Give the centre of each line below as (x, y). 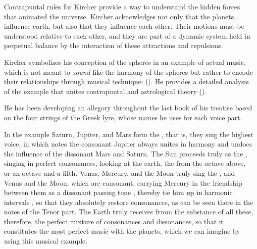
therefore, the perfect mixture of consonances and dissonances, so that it (114, 221)
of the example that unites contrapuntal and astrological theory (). (105, 91)
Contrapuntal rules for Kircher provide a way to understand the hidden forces (122, 6)
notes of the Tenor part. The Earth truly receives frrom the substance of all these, (128, 212)
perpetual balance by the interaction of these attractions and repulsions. (114, 45)
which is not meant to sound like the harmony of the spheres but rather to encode (128, 72)
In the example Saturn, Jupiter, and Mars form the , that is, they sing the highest (129, 134)
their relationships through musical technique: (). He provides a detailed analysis (127, 81)
